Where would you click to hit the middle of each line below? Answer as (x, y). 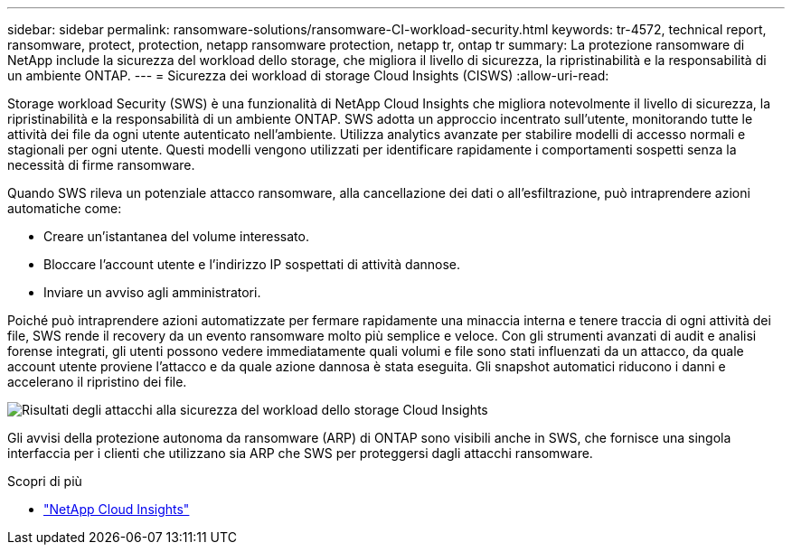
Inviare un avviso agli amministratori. (152, 292)
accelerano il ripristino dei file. (97, 382)
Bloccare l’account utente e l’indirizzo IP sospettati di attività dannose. (252, 264)
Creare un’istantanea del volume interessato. (176, 236)
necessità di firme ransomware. (101, 165)
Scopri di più (45, 481)
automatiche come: (65, 208)
